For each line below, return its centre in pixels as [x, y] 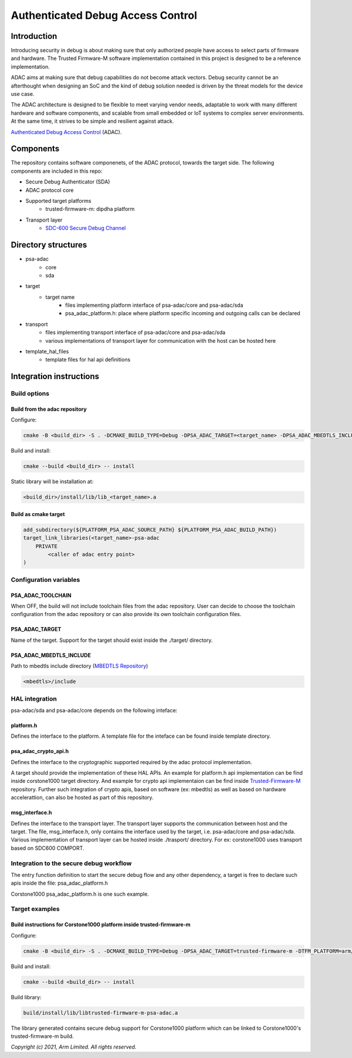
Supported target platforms [58, 201]
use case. [23, 94]
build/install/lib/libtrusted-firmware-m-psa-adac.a [101, 1013]
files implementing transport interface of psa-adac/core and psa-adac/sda [136, 333]
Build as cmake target [38, 514]
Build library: [26, 997]
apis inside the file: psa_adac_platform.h [59, 883]
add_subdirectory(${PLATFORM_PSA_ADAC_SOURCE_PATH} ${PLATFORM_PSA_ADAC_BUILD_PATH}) [150, 530]
